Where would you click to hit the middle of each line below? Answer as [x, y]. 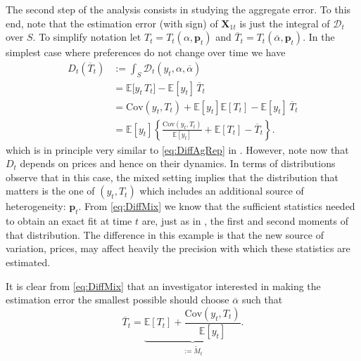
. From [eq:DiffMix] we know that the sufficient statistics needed [217, 206]
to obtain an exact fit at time [69, 221]
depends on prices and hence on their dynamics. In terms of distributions [178, 163]
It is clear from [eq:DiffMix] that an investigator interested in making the [163, 285]
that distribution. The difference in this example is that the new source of [165, 234]
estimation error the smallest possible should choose [118, 300]
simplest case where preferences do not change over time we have [146, 52]
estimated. [28, 262]
